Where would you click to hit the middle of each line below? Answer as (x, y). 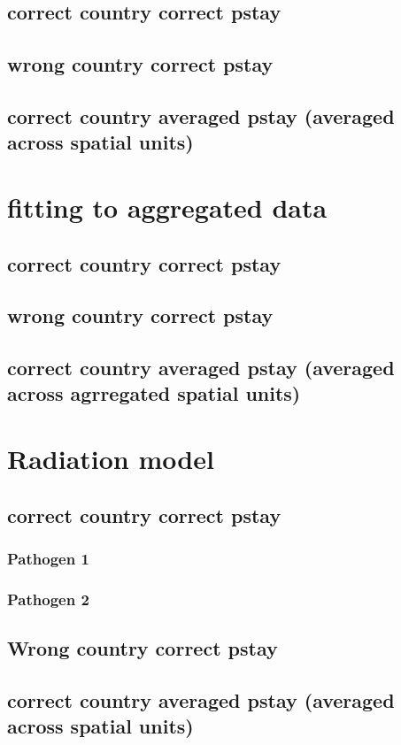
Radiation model (111, 459)
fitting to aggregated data (167, 207)
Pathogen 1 (48, 558)
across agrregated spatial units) (154, 393)
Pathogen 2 (48, 599)
